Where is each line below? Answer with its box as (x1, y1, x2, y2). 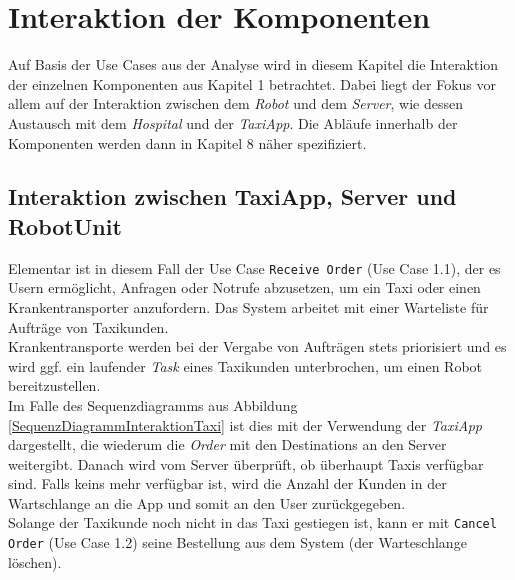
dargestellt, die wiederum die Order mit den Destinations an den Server (8, 434, 447, 455)
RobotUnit (8, 210, 122, 241)
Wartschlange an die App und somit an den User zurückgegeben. (8, 492, 406, 513)
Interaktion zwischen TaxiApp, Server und (8, 181, 457, 212)
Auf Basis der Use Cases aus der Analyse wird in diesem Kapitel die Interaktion (8, 54, 499, 75)
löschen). (8, 551, 62, 572)
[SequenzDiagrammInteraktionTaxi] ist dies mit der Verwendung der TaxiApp (8, 414, 482, 435)
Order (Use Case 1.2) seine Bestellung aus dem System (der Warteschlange (8, 532, 467, 553)
